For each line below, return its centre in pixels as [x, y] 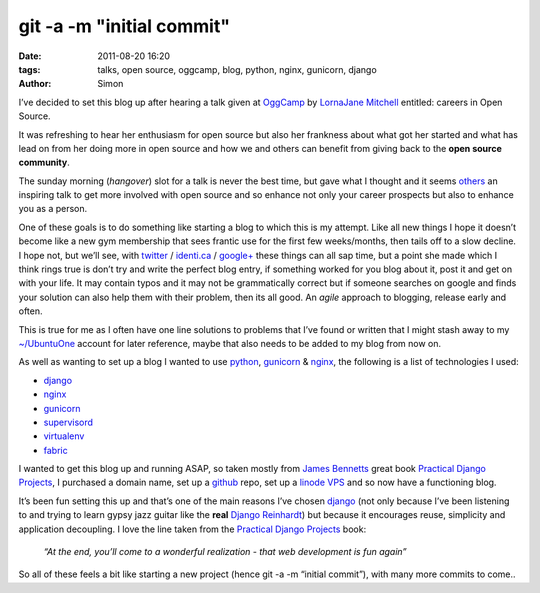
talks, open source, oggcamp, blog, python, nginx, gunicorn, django [237, 69]
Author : [35, 84]
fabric [56, 450]
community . [44, 162]
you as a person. [53, 209]
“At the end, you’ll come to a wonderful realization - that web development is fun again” [225, 552]
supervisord [68, 422]
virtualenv [64, 436]
